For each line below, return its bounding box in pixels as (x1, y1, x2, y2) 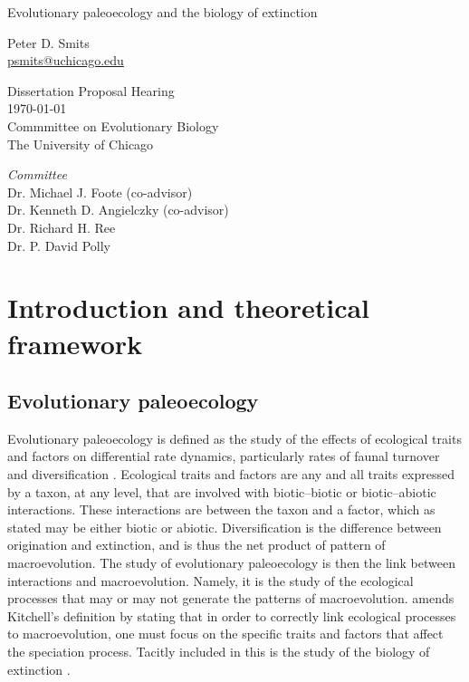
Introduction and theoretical (7, 289, 370, 326)
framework (7, 324, 143, 361)
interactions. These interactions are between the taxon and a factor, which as (7, 500, 435, 519)
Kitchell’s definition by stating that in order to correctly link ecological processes (7, 606, 456, 625)
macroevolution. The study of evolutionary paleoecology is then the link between (7, 553, 455, 572)
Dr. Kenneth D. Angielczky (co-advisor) (7, 200, 229, 219)
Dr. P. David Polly (7, 235, 111, 255)
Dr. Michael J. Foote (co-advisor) (7, 182, 193, 201)
